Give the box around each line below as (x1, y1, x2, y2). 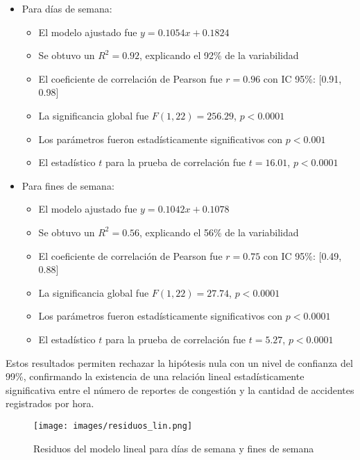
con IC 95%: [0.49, (263, 248, 342, 263)
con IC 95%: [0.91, (263, 71, 342, 85)
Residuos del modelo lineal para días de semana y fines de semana (33, 441, 314, 455)
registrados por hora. (6, 396, 94, 411)
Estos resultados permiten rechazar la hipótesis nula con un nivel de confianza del (6, 355, 353, 370)
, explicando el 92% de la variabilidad (139, 48, 299, 63)
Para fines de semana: (22, 178, 114, 192)
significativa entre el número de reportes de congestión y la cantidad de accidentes (6, 382, 354, 397)
